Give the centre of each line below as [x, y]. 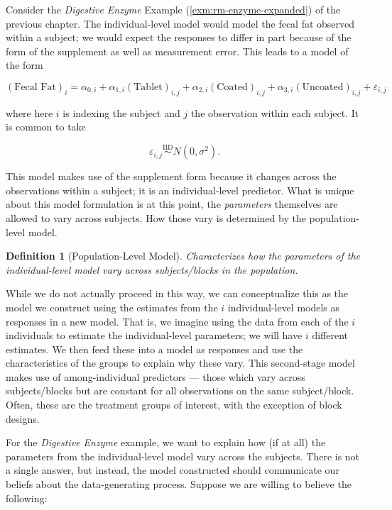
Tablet [148, 87]
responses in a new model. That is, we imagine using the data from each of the [177, 321]
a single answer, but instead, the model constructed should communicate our [173, 470]
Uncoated [323, 87]
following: [27, 498]
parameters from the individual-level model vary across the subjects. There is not [183, 456]
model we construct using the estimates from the [112, 307]
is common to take [46, 127]
